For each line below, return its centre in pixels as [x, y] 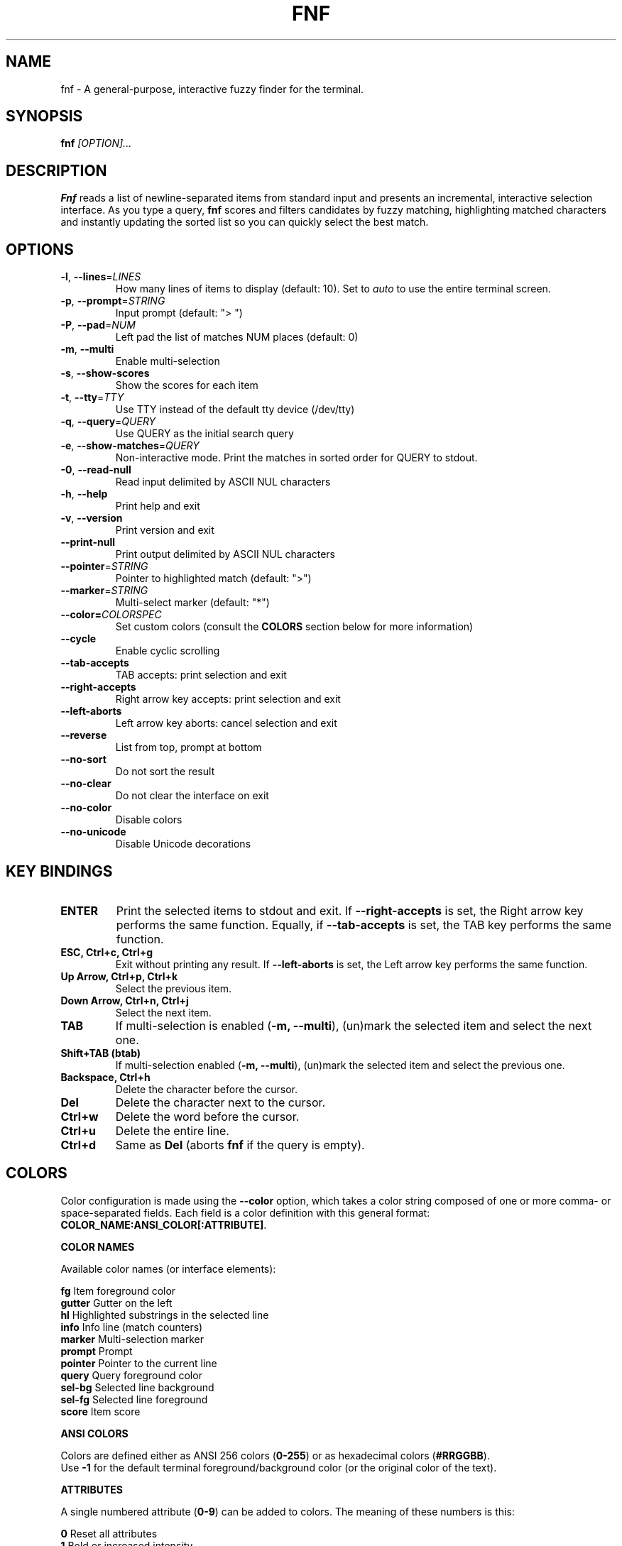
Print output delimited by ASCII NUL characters [225, 554]
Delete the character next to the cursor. [220, 1102]
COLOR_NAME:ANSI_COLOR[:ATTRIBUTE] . [164, 1224]
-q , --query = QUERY [108, 422]
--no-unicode [93, 832]
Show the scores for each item [187, 385]
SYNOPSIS [44, 116]
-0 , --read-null [96, 470]
